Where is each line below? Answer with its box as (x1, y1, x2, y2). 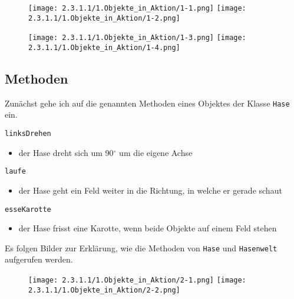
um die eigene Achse (119, 146, 193, 158)
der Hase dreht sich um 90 (18, 146, 114, 158)
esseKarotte (5, 205, 51, 214)
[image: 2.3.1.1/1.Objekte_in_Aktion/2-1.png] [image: (28, 276, 246, 285)
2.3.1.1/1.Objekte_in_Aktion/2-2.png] (28, 285, 180, 294)
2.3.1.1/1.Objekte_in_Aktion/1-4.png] (28, 43, 180, 52)
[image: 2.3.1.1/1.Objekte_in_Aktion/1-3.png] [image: (28, 34, 246, 42)
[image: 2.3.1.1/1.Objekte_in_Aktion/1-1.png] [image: (28, 4, 246, 12)
